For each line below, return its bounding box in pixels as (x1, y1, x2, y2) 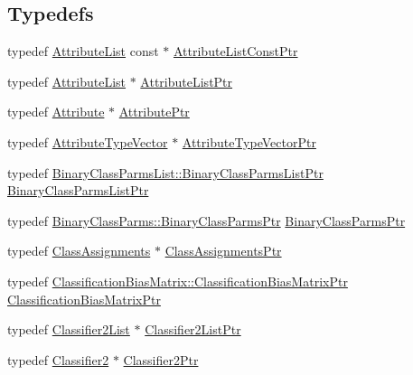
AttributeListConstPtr (173, 42, 298, 61)
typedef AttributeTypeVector (7, 132, 168, 151)
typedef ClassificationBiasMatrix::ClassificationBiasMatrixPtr (7, 271, 348, 290)
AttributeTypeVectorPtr (182, 132, 316, 151)
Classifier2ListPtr (145, 320, 241, 339)
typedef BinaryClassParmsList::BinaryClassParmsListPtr (7, 163, 324, 182)
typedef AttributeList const (7, 42, 159, 61)
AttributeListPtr (140, 71, 233, 90)
